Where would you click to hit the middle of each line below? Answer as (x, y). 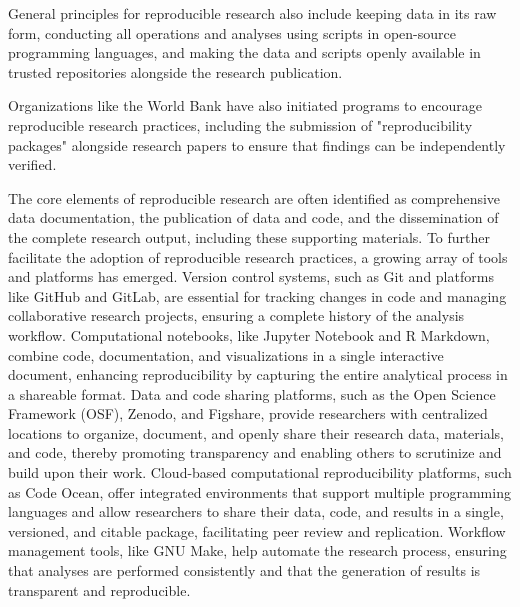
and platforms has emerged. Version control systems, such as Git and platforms (251, 276)
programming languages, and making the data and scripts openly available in (244, 52)
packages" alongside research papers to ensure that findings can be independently (257, 144)
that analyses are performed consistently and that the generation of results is (244, 570)
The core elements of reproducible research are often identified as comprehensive (254, 197)
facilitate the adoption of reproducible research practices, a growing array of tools (258, 256)
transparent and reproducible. (99, 589)
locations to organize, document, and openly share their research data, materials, (256, 432)
